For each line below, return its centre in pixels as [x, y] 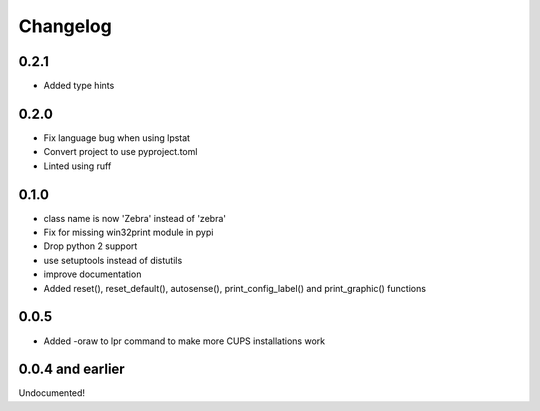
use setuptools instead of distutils [113, 260]
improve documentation [92, 274]
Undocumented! [51, 393]
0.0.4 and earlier [71, 369]
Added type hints [79, 86]
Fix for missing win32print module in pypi [128, 232]
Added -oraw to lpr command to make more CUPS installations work [184, 341]
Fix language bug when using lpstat [116, 137]
